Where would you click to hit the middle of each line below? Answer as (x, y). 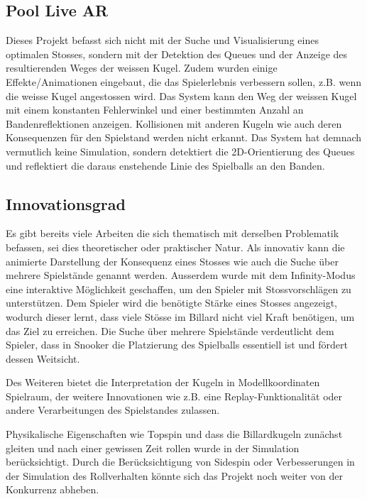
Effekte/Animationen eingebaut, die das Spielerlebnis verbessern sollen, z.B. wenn (184, 81)
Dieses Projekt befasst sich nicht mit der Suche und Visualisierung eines (162, 40)
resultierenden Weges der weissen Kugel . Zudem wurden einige (142, 68)
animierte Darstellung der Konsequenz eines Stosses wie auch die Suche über (172, 261)
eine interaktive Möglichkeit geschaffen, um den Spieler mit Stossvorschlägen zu (179, 289)
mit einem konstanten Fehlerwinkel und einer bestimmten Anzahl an (155, 110)
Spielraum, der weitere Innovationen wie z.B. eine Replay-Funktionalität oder (174, 396)
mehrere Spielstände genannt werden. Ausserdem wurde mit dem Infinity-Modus (181, 275)
